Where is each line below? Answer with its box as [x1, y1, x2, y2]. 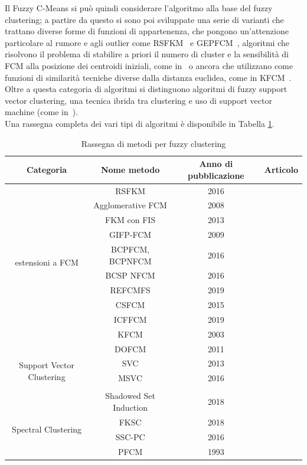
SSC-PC [115, 430, 145, 443]
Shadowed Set [105, 389, 156, 402]
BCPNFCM [109, 254, 152, 267]
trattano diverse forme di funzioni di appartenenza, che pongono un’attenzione [5, 25, 289, 37]
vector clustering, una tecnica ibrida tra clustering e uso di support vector [5, 94, 272, 106]
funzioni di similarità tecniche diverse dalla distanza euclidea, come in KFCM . [5, 71, 292, 83]
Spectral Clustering [12, 423, 82, 435]
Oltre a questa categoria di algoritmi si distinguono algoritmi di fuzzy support [5, 83, 288, 95]
